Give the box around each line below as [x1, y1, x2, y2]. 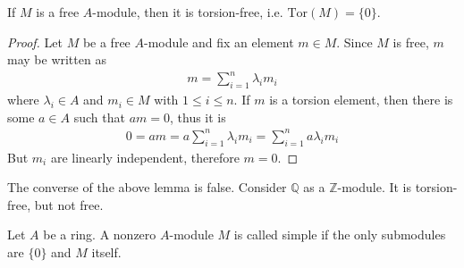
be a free [82, 32, 131, 51]
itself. [91, 243, 122, 261]
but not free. [34, 195, 104, 214]
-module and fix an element [143, 32, 294, 51]
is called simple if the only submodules [233, 225, 446, 244]
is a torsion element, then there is [269, 90, 453, 109]
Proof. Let [7, 32, 63, 51]
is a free [36, 3, 80, 21]
